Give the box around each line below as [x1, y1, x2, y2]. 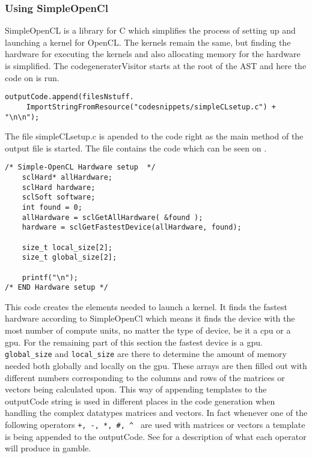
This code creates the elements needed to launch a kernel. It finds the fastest [5, 300, 287, 313]
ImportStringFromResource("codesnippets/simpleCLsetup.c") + [26, 102, 277, 111]
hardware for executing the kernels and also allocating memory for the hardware [5, 47, 301, 60]
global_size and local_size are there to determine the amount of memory [5, 347, 287, 360]
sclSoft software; [22, 193, 96, 202]
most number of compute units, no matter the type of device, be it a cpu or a [5, 324, 291, 337]
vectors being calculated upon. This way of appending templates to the [5, 383, 267, 395]
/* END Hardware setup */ [5, 283, 108, 292]
